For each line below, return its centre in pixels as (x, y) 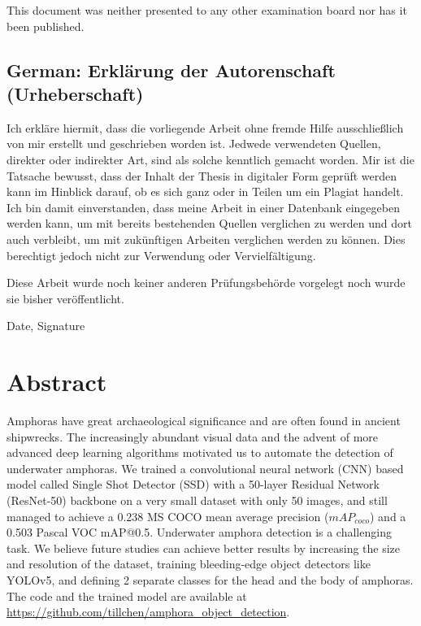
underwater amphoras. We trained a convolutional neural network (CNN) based (205, 468)
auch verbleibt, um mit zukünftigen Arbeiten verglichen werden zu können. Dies (206, 239)
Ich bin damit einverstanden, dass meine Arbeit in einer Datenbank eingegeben (203, 207)
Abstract (57, 382)
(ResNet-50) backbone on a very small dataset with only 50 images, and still (197, 500)
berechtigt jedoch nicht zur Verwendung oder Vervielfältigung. (161, 255)
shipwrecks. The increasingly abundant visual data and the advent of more (193, 436)
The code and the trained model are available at (127, 596)
